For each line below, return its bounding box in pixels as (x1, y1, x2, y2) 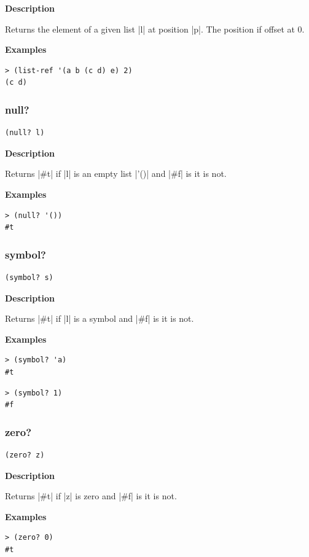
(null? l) (5, 128, 45, 138)
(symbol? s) (5, 273, 53, 282)
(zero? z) (5, 450, 45, 459)
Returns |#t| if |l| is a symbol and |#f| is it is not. (5, 312, 194, 325)
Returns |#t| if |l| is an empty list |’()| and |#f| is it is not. (5, 167, 227, 180)
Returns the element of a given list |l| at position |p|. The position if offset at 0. (5, 22, 305, 35)
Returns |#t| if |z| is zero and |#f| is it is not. (5, 489, 177, 502)
